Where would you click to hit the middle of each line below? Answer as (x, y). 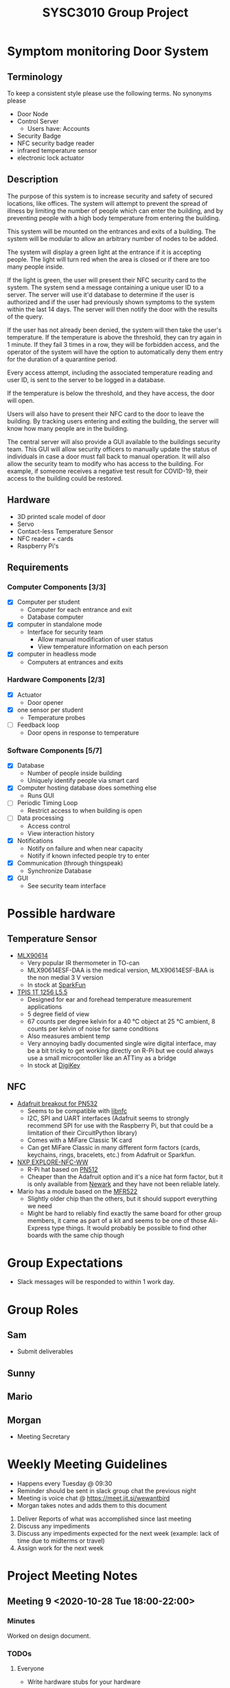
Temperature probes (56, 717)
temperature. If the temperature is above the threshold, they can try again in (114, 337)
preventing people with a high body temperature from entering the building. (114, 218)
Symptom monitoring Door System (108, 51)
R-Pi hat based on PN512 (62, 1169)
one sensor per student (50, 710)
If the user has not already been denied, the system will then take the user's (114, 330)
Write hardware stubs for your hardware (84, 1682)
